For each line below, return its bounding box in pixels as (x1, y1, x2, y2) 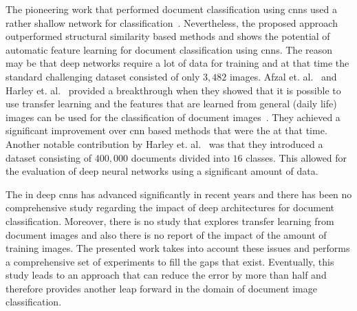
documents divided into (131, 150, 230, 164)
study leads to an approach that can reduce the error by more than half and (6, 268, 327, 282)
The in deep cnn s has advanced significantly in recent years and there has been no (6, 186, 352, 201)
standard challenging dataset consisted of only (6, 69, 200, 83)
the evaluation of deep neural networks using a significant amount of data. (6, 164, 318, 178)
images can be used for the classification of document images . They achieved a (6, 109, 340, 124)
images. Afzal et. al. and (229, 69, 337, 83)
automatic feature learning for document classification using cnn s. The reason (6, 42, 333, 56)
